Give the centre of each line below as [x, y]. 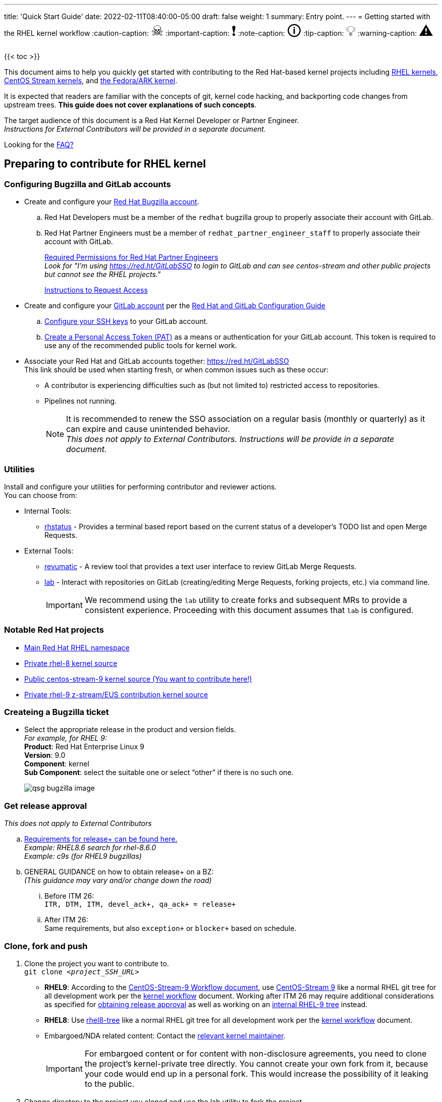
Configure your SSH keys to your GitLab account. [126, 321]
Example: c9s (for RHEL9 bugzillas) [83, 856]
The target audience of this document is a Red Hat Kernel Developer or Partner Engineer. [152, 120]
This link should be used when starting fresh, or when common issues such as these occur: [176, 370]
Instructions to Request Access [96, 290]
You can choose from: [41, 495]
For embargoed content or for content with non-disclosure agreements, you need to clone [256, 1053]
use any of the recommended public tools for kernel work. [141, 346]
